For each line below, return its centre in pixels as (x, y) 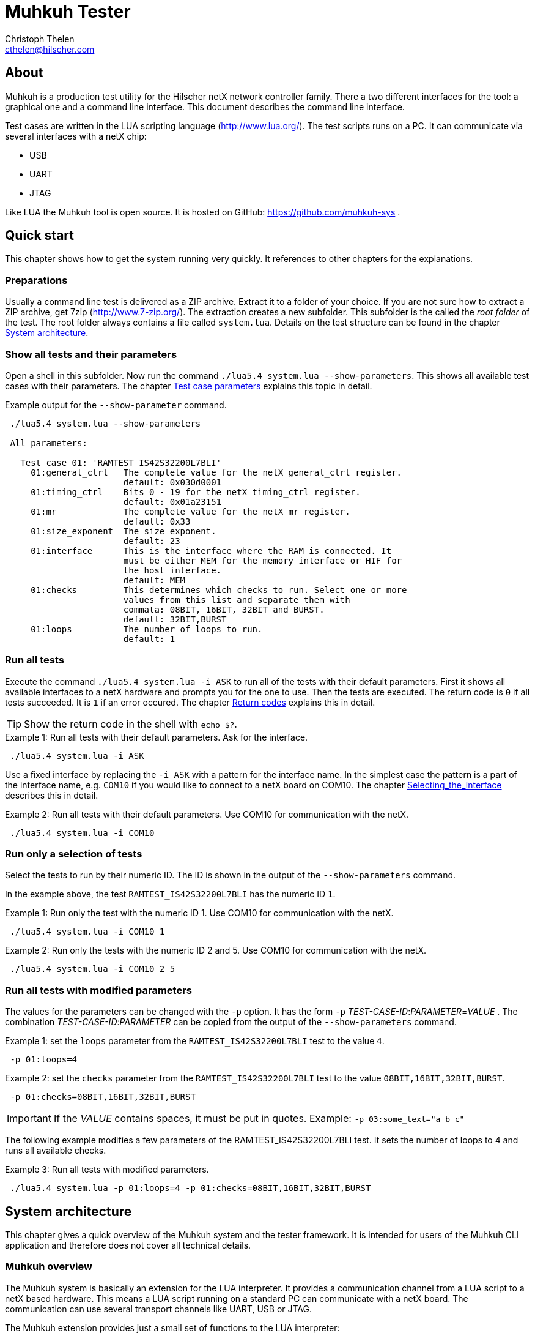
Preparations (36, 280)
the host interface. (172, 570)
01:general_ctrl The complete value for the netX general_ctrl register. (216, 472)
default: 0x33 (157, 521)
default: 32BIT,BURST (175, 619)
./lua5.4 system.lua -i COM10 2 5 (93, 969)
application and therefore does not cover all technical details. (128, 1245)
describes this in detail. (52, 795)
